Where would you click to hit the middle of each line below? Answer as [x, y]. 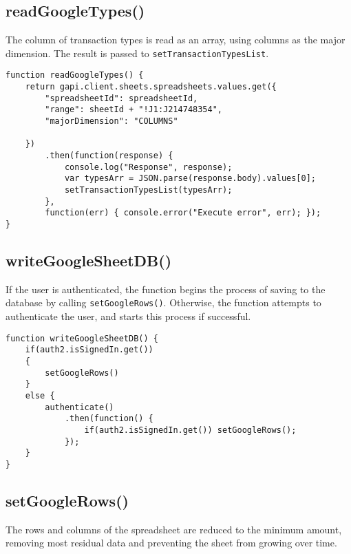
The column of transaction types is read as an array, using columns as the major [175, 40]
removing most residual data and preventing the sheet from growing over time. [171, 543]
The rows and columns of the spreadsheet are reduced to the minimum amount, [174, 529]
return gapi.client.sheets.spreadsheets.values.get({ [151, 87]
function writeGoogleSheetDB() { [82, 338]
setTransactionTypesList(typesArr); [148, 190]
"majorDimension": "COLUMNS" [111, 121]
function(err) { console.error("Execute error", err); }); [183, 213]
